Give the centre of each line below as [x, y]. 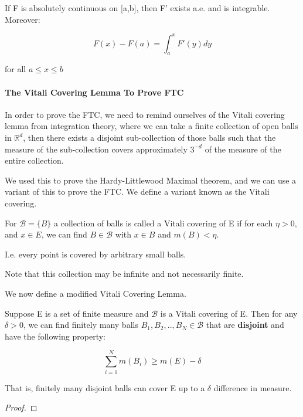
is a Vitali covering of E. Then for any [229, 313]
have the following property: [55, 336]
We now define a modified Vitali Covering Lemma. [96, 293]
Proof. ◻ [21, 407]
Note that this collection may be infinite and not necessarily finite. [124, 274]
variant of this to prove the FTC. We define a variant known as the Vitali [137, 191]
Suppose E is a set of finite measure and [77, 313]
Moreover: [23, 19]
